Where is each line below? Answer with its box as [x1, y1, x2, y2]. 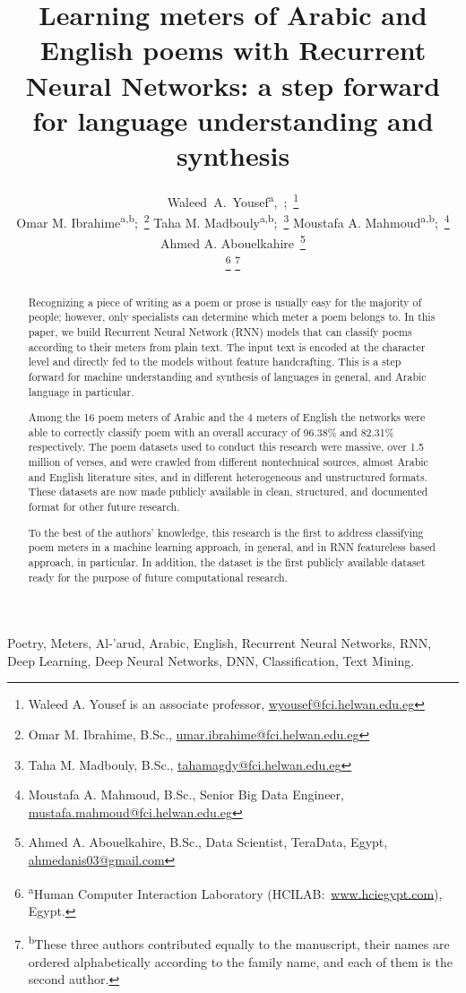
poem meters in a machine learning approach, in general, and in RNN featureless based [28, 540, 436, 555]
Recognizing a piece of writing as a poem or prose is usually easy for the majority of [28, 294, 422, 309]
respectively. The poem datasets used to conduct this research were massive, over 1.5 [28, 439, 425, 454]
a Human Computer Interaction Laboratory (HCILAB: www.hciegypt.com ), [28, 881, 443, 902]
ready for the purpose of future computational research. [28, 569, 288, 584]
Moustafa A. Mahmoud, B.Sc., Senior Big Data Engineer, [28, 785, 344, 804]
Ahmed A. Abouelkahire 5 [160, 231, 306, 253]
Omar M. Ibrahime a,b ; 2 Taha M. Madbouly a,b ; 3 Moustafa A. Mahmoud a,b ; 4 [16, 211, 450, 231]
